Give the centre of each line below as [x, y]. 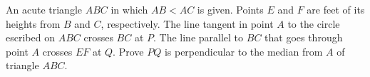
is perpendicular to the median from [243, 51]
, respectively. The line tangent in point [187, 23]
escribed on [30, 37]
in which [129, 9]
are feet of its [336, 9]
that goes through [304, 37]
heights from [33, 23]
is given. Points [230, 9]
